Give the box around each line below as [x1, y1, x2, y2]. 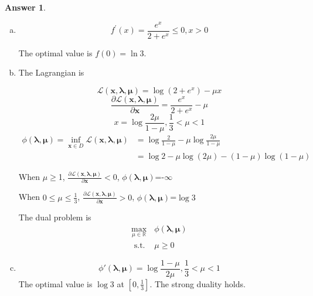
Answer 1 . [5, 1, 46, 13]
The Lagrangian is [18, 66, 84, 79]
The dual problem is [18, 211, 91, 223]
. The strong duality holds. [149, 277, 246, 290]
